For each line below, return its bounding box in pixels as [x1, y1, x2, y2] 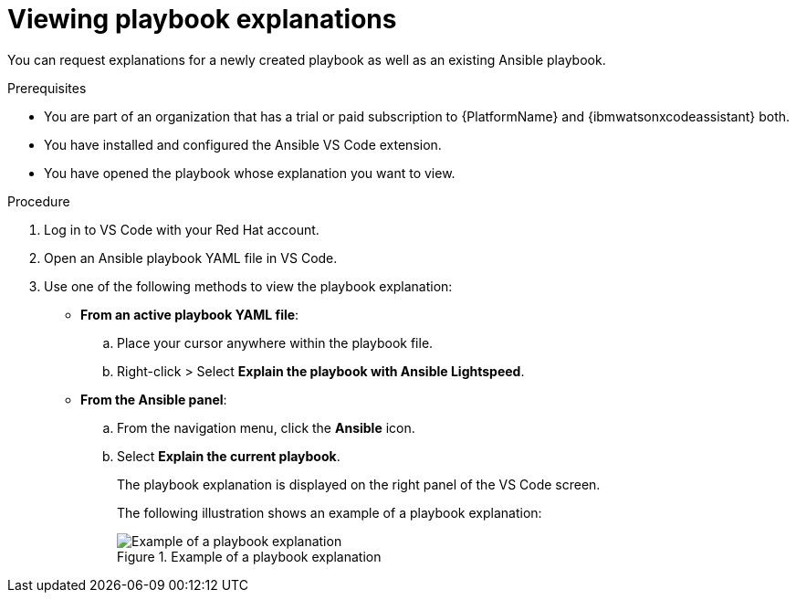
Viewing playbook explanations [7, 4, 397, 35]
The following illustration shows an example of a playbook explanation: [117, 504, 542, 521]
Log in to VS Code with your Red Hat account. [44, 221, 319, 237]
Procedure [7, 193, 70, 209]
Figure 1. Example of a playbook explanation [117, 548, 382, 564]
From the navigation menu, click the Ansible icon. [117, 419, 415, 436]
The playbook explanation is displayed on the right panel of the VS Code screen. [117, 476, 601, 492]
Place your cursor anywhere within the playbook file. [117, 334, 434, 351]
